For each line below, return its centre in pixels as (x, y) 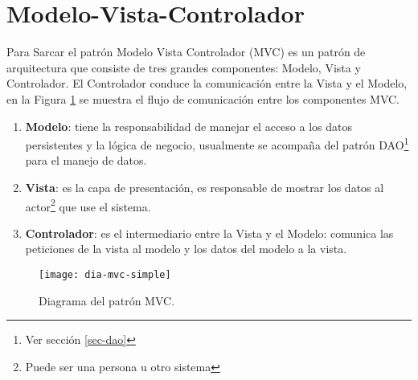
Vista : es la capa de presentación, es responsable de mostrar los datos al (205, 187)
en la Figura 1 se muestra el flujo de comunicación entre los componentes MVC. (203, 98)
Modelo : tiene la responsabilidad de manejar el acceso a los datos (189, 126)
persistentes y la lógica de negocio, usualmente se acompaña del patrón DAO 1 (217, 143)
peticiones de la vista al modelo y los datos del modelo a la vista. (186, 249)
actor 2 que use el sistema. (88, 205)
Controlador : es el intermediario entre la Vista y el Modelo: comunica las (209, 233)
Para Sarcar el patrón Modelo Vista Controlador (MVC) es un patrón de (186, 52)
